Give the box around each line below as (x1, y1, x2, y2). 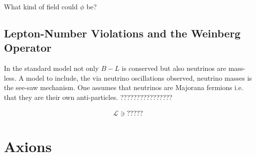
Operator (4, 40, 52, 55)
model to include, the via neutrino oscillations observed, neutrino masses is (26, 72, 252, 83)
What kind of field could (4, 1, 78, 11)
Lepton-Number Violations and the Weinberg (4, 25, 241, 40)
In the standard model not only (4, 63, 99, 73)
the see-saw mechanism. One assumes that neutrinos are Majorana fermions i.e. (4, 82, 244, 93)
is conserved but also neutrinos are (122, 63, 226, 73)
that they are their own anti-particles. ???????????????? (4, 92, 172, 102)
